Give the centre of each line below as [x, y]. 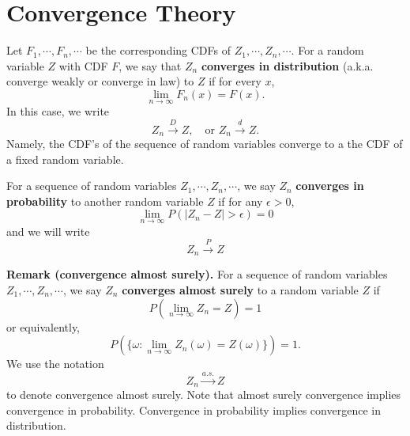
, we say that [150, 65]
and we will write [48, 231]
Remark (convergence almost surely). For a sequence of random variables [197, 274]
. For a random [327, 50]
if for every [235, 81]
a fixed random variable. [65, 159]
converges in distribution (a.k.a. [287, 65]
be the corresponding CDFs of [158, 50]
